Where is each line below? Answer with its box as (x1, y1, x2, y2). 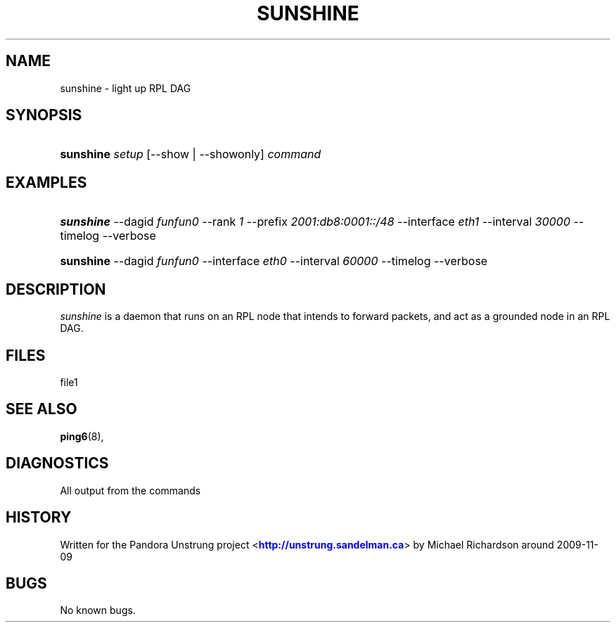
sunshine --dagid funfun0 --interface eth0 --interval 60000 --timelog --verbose (60, 254, 488, 269)
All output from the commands (60, 484, 201, 496)
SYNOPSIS (6, 106, 82, 124)
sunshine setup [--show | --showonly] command (60, 147, 321, 162)
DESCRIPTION (6, 280, 106, 298)
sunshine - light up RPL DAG (60, 82, 191, 94)
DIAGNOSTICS (6, 454, 109, 473)
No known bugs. (60, 604, 136, 617)
